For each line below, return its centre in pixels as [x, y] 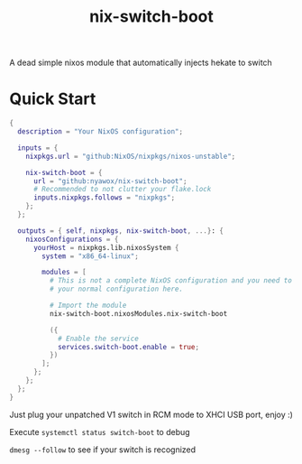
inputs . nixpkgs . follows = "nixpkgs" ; [104, 198]
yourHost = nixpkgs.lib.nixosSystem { [106, 247]
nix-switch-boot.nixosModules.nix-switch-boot [138, 313]
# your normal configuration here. [116, 289]
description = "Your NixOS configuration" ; [100, 132]
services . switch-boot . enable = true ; [128, 347]
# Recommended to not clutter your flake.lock [122, 190]
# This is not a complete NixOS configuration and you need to [171, 281]
